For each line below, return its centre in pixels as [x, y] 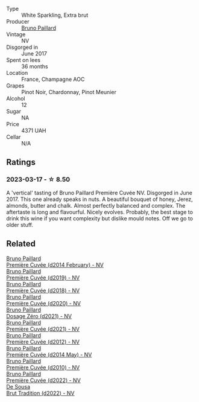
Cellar [14, 137]
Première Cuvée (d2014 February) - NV [55, 264]
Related [21, 244]
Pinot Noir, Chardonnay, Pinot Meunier [69, 92]
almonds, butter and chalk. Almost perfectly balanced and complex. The [96, 205]
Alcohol [16, 98]
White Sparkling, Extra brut [55, 15]
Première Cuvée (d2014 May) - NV [49, 354]
